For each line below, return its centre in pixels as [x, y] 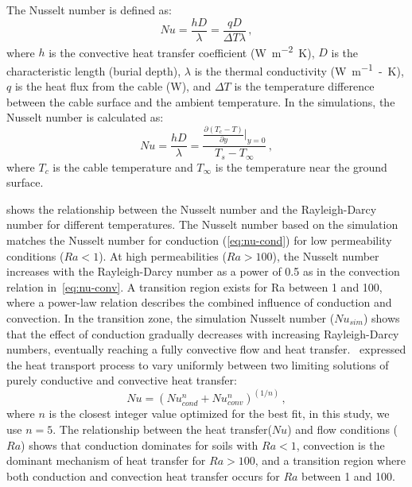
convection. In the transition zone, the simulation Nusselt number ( [171, 317]
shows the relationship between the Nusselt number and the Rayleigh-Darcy [192, 209]
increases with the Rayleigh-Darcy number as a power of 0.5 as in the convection [203, 271]
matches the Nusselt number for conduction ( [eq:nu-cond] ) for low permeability [199, 240]
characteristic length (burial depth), [94, 70]
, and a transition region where [330, 460]
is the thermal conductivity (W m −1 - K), [299, 69]
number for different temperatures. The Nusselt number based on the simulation [202, 224]
